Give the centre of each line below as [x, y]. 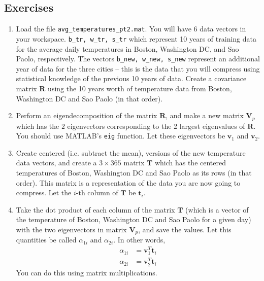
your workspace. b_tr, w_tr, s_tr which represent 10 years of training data [136, 38]
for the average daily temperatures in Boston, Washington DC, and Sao [127, 48]
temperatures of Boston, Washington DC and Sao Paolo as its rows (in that [134, 173]
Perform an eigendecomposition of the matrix [87, 115]
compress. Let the [44, 192]
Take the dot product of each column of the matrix [95, 209]
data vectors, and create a [56, 163]
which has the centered [190, 163]
